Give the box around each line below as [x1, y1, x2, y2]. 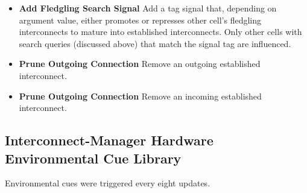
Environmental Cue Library [5, 148, 182, 167]
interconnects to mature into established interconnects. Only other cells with [19, 25, 302, 38]
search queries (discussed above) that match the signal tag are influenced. [19, 37, 291, 49]
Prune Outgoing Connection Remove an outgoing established [19, 57, 261, 70]
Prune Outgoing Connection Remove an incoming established [19, 89, 262, 102]
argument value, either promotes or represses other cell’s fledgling [19, 13, 261, 26]
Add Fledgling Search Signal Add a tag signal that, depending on [19, 2, 277, 14]
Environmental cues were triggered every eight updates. [5, 177, 210, 189]
